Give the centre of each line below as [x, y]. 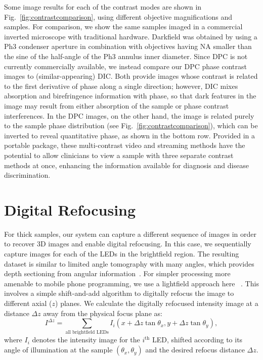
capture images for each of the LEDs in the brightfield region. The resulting [122, 253]
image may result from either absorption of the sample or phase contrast [117, 105]
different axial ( [28, 303]
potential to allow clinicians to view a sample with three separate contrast [119, 155]
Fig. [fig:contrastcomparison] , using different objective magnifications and [118, 16]
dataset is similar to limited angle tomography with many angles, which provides [129, 263]
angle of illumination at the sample [58, 350]
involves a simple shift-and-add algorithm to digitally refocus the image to [119, 293]
